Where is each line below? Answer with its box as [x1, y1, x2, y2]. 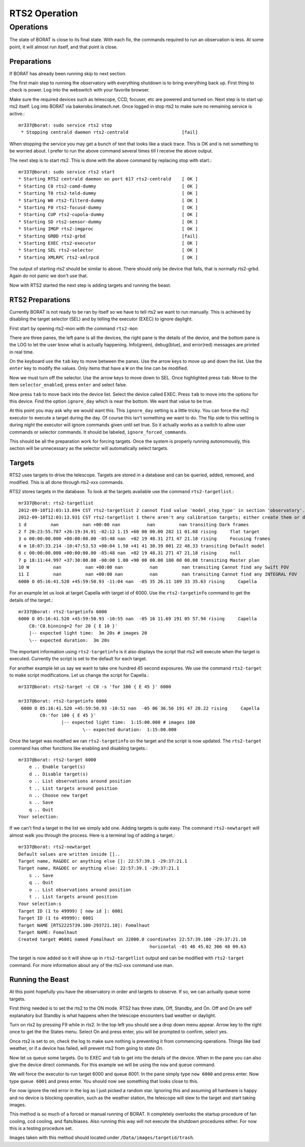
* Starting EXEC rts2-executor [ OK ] [18, 240, 198, 246]
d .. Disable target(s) [28, 771, 88, 777]
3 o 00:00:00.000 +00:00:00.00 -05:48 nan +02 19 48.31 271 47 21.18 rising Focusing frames [18, 536, 270, 541]
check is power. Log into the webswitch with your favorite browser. [9, 87, 150, 93]
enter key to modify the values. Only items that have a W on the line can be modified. [9, 365, 188, 371]
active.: [9, 110, 25, 116]
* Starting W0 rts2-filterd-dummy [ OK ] [18, 197, 198, 203]
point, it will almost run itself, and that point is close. [9, 44, 118, 50]
